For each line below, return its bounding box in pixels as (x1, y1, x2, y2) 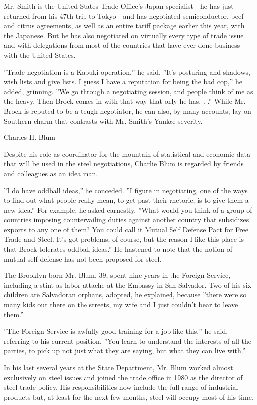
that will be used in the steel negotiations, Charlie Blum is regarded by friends (4, 158, 244, 169)
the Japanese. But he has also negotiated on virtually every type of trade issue (4, 30, 244, 40)
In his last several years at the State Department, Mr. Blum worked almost (4, 362, 233, 372)
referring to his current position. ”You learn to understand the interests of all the (4, 335, 251, 346)
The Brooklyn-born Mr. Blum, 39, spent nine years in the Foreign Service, (4, 270, 231, 280)
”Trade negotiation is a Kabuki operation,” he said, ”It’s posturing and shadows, (4, 66, 250, 77)
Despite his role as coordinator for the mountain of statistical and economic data (4, 148, 251, 159)
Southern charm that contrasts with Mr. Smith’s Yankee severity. (4, 115, 203, 126)
